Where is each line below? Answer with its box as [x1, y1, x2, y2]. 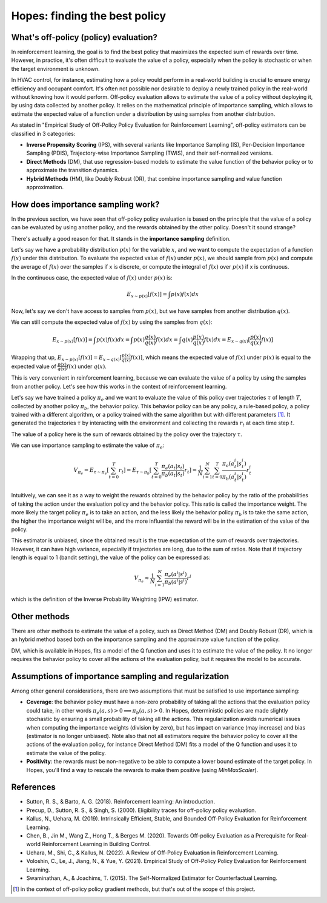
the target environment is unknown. [11, 65, 100, 72]
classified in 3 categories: [11, 130, 76, 137]
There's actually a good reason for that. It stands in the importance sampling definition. [11, 235, 231, 242]
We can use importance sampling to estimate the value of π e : [11, 441, 165, 450]
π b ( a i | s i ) [164, 577, 187, 586]
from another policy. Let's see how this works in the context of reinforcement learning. [11, 383, 227, 390]
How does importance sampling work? [11, 199, 160, 209]
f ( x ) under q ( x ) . [66, 363, 107, 370]
